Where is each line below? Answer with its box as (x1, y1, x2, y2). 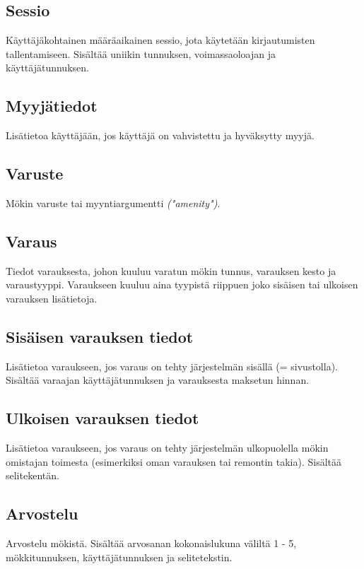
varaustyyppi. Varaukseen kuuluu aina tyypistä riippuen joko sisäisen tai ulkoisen (6, 277, 358, 292)
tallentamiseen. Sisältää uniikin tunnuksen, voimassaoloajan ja (6, 46, 276, 61)
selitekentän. (6, 468, 59, 483)
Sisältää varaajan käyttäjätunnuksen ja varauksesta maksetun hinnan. (6, 373, 310, 387)
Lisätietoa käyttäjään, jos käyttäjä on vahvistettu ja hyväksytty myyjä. (6, 128, 315, 143)
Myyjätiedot (6, 95, 98, 117)
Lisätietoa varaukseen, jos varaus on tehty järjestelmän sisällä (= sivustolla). (6, 358, 338, 373)
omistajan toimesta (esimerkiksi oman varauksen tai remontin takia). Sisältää (6, 454, 342, 469)
